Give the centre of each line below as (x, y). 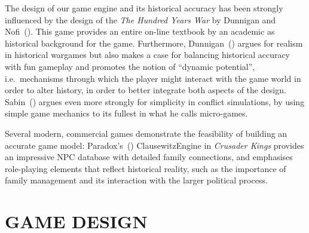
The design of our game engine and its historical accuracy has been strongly (144, 8)
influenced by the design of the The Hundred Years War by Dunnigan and (140, 19)
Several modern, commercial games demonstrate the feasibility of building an (146, 133)
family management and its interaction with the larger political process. (136, 180)
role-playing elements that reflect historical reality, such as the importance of (146, 168)
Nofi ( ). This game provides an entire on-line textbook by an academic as (140, 31)
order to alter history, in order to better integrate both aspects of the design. (146, 90)
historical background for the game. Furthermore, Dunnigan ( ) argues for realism (154, 43)
